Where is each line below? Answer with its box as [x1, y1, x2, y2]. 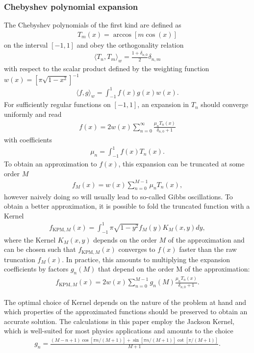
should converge [201, 99, 249, 109]
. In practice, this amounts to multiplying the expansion [62, 254, 230, 264]
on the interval [4, 39, 48, 50]
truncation [4, 254, 35, 264]
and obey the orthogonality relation [76, 39, 184, 50]
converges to [118, 244, 155, 254]
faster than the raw [179, 244, 237, 254]
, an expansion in [137, 99, 189, 109]
